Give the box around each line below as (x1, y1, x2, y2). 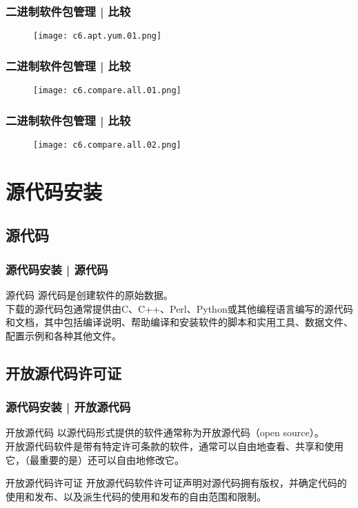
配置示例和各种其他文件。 (6, 328, 121, 342)
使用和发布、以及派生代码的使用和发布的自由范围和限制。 (6, 489, 266, 503)
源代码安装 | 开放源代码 (6, 398, 131, 416)
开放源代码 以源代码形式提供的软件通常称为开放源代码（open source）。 (6, 425, 324, 440)
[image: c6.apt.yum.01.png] (33, 31, 162, 41)
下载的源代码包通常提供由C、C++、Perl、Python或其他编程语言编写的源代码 (6, 301, 353, 315)
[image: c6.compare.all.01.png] (33, 86, 181, 96)
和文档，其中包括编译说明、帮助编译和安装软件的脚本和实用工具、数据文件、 (6, 315, 353, 329)
